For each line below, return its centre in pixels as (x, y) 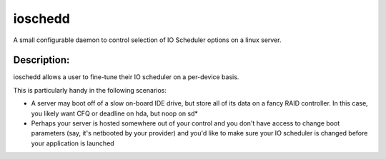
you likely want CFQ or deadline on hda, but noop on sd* (114, 113)
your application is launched (73, 143)
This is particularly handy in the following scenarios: (90, 90)
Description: (41, 60)
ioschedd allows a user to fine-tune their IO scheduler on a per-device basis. (126, 77)
